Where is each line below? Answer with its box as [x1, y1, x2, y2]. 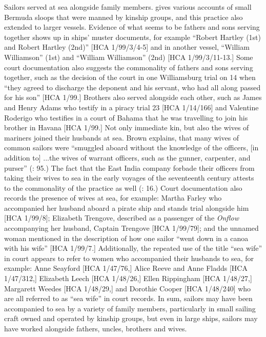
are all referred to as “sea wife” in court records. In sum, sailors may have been [4, 293, 253, 304]
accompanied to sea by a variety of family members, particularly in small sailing [4, 303, 256, 313]
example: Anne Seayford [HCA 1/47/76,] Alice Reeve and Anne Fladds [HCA [4, 263, 248, 273]
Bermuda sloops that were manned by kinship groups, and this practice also [4, 11, 243, 22]
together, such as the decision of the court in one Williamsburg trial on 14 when [4, 72, 256, 83]
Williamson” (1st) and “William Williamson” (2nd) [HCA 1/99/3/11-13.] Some [4, 51, 253, 62]
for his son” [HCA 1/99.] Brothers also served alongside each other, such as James [4, 92, 262, 103]
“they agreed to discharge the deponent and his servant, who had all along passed [4, 82, 261, 92]
